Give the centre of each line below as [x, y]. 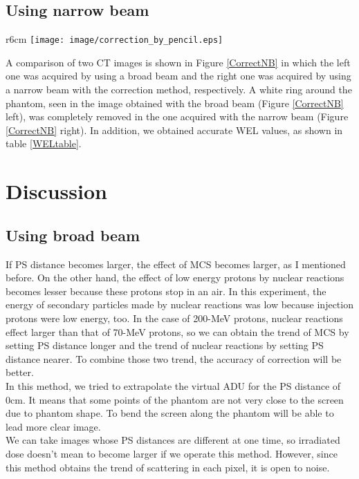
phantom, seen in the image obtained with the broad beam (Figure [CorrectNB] [175, 103]
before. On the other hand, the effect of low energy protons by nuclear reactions [175, 278]
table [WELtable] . [44, 143]
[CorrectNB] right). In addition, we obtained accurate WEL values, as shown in [174, 130]
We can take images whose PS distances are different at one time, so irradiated [173, 440]
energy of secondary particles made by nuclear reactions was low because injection [179, 304]
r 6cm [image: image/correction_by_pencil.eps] [114, 39]
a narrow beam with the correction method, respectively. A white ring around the [179, 90]
